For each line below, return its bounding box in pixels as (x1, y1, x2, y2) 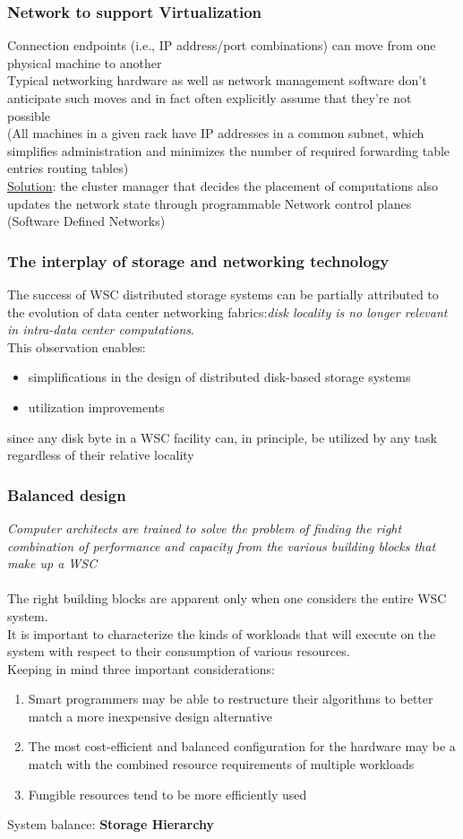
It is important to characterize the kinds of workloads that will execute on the (7, 624, 436, 643)
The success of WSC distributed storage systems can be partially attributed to (7, 284, 439, 303)
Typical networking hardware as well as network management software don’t (7, 71, 427, 90)
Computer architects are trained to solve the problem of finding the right (7, 518, 402, 537)
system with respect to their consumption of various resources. (7, 642, 350, 661)
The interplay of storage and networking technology (7, 249, 390, 272)
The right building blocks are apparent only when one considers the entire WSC (7, 589, 447, 608)
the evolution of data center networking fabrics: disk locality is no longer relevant (7, 302, 448, 321)
